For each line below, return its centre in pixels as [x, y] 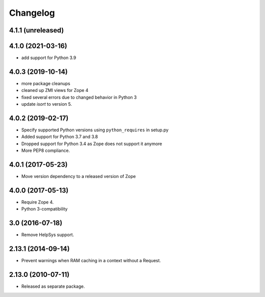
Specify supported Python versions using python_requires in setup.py [95, 130]
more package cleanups [46, 83]
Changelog [32, 13]
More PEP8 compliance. [46, 150]
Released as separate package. [53, 286]
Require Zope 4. [38, 202]
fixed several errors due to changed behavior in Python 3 [79, 97]
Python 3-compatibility [45, 209]
